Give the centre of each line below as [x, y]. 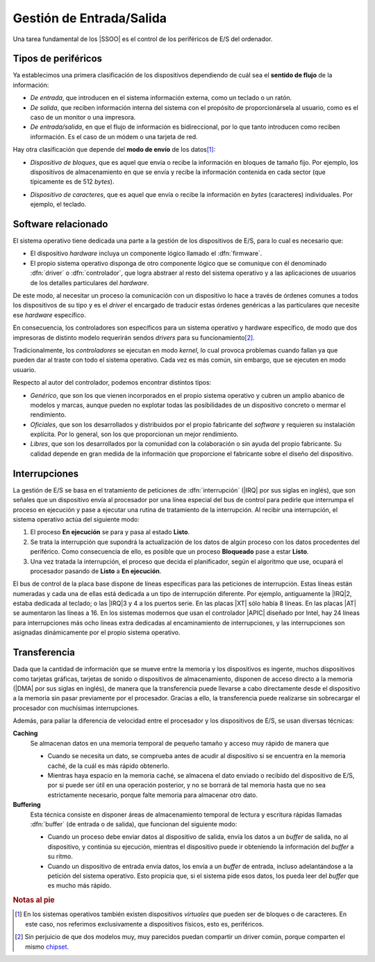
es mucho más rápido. [80, 885]
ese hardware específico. [49, 315]
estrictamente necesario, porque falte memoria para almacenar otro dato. [153, 795]
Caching [25, 733]
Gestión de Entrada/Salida [90, 18]
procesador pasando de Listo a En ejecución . [96, 571]
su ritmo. [60, 856]
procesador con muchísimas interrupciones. [76, 708]
